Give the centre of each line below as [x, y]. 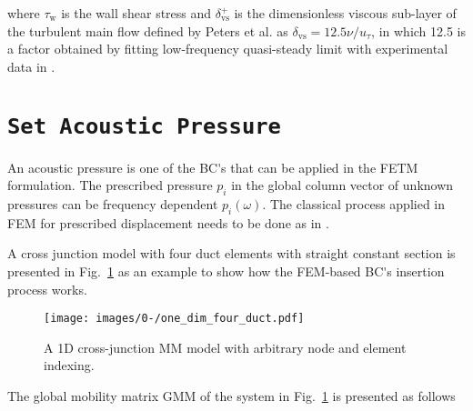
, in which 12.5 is [419, 30]
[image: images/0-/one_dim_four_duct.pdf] [174, 319]
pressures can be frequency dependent [113, 204]
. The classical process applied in [354, 204]
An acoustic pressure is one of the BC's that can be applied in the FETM [213, 167]
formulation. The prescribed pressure [110, 185]
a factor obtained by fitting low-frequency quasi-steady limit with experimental [228, 49]
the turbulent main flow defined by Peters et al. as [148, 30]
